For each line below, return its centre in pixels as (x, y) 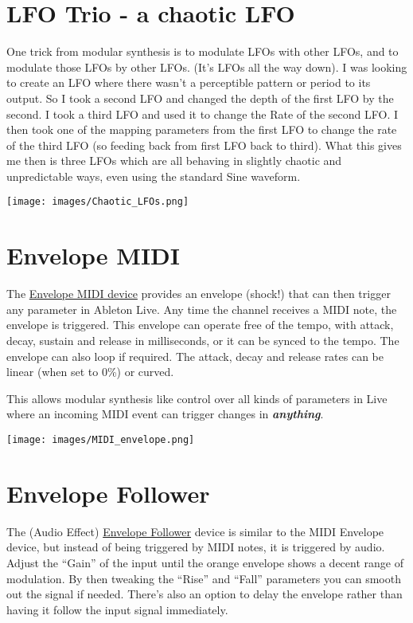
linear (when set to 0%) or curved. (90, 372)
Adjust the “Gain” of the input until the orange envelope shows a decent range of (205, 562)
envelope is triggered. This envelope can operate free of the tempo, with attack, (200, 325)
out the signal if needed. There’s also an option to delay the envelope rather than (205, 594)
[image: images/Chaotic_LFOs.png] (98, 202)
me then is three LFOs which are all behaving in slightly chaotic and (174, 161)
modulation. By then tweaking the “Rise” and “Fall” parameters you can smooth (204, 578)
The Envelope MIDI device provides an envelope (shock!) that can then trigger (199, 294)
